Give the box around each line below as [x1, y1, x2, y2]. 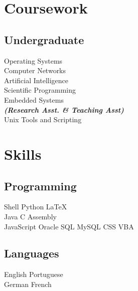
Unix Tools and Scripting [4, 114, 82, 125]
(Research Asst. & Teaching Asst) [4, 104, 124, 115]
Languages [4, 245, 59, 261]
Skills [4, 143, 42, 164]
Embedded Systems [4, 94, 64, 105]
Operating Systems [4, 55, 63, 66]
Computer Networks [4, 65, 66, 76]
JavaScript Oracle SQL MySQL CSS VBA [4, 221, 134, 231]
